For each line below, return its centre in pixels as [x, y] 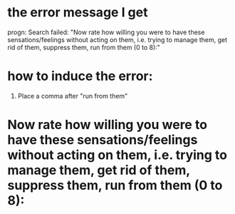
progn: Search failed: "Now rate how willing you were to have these [106, 32]
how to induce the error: [80, 76]
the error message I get [78, 12]
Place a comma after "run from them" [73, 96]
